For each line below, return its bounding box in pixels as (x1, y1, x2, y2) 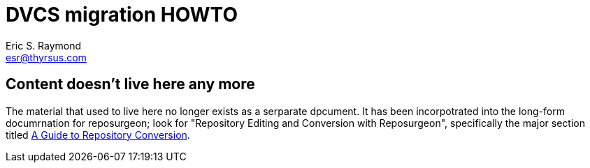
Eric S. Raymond (6, 39, 82, 52)
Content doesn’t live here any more (6, 75, 255, 93)
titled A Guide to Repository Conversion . (6, 128, 190, 141)
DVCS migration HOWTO (6, 3, 238, 26)
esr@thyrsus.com (6, 51, 87, 63)
